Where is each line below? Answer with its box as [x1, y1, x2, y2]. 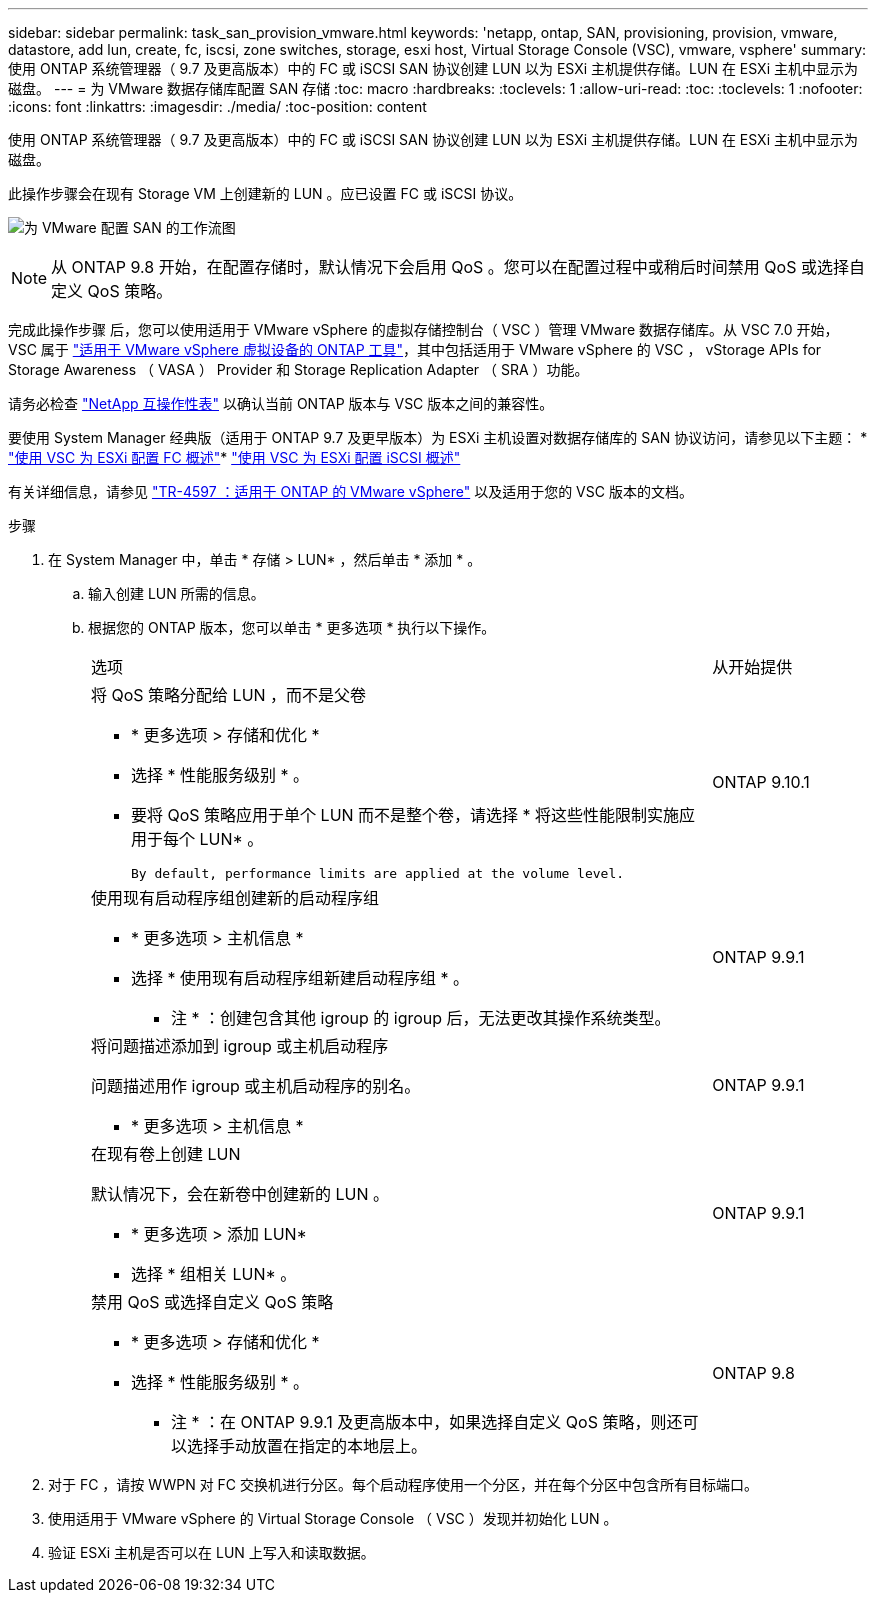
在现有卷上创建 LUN [91, 1144, 241, 1164]
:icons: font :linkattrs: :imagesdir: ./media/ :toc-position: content [8, 98, 427, 115]
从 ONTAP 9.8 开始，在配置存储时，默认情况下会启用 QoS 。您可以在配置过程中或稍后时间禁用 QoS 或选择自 [51, 257, 865, 277]
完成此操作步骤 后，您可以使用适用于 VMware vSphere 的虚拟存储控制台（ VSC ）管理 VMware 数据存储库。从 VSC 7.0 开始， [8, 321, 839, 338]
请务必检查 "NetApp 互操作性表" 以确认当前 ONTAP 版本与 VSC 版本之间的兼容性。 [8, 395, 554, 412]
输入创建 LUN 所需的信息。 [88, 585, 265, 602]
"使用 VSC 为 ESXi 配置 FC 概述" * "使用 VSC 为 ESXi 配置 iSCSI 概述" [8, 449, 461, 466]
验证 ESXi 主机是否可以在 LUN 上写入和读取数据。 [48, 1544, 375, 1561]
